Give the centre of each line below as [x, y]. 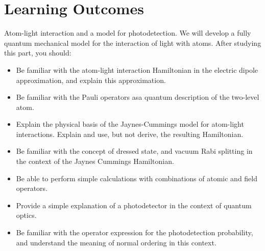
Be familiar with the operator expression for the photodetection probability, [135, 232]
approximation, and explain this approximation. [91, 80]
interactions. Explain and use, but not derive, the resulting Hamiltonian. [130, 134]
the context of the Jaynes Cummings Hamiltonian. [95, 161]
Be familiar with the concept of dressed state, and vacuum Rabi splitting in [134, 151]
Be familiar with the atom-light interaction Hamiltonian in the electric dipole [137, 69]
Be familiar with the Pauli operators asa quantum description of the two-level [138, 97]
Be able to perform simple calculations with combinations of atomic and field [137, 178]
